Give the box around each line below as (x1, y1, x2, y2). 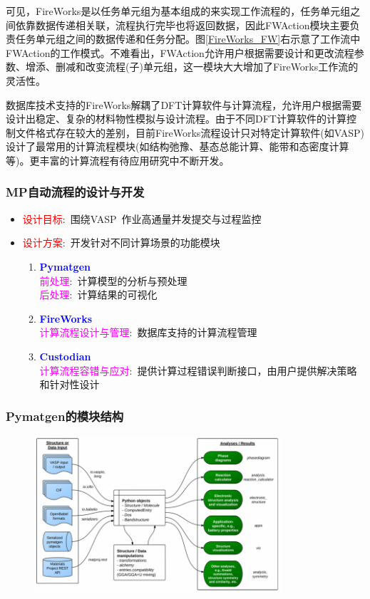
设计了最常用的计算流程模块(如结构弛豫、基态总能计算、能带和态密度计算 (6, 139, 349, 154)
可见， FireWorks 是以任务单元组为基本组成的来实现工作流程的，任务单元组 (6, 4, 351, 18)
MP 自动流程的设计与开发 (6, 183, 145, 201)
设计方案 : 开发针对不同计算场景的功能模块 (22, 235, 220, 250)
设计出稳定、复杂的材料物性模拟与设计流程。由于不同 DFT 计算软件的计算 (6, 111, 346, 126)
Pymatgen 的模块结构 (6, 407, 124, 424)
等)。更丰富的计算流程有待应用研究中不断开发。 (6, 152, 230, 167)
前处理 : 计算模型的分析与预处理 (39, 273, 187, 288)
